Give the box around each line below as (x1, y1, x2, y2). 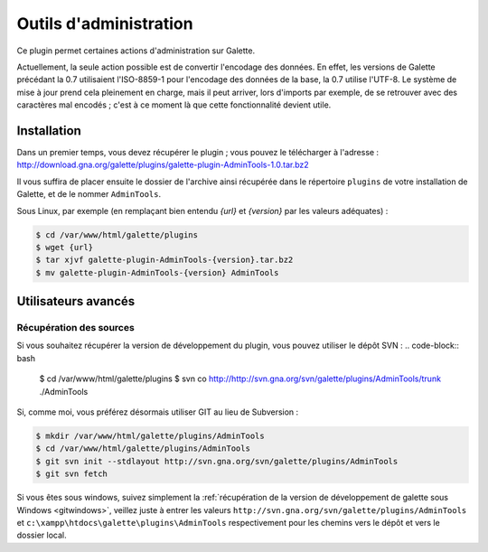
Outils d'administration (16, 14, 193, 33)
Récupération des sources (16, 322, 135, 334)
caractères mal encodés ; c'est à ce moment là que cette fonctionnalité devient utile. (16, 99, 332, 110)
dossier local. (16, 529, 67, 541)
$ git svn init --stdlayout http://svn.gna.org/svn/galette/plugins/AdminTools (35, 456, 399, 466)
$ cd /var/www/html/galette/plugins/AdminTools (35, 444, 250, 454)
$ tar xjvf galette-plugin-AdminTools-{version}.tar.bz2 (35, 255, 294, 266)
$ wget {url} (35, 242, 94, 252)
